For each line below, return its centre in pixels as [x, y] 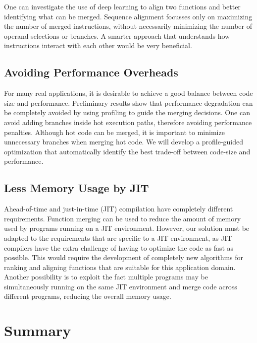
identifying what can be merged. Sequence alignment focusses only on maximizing [128, 16]
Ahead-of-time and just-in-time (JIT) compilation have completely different [119, 209]
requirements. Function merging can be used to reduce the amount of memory [123, 218]
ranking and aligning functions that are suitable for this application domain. [120, 267]
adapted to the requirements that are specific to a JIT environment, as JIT [118, 238]
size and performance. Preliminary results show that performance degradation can [128, 103]
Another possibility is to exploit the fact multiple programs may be [106, 277]
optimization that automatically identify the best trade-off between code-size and [127, 151]
